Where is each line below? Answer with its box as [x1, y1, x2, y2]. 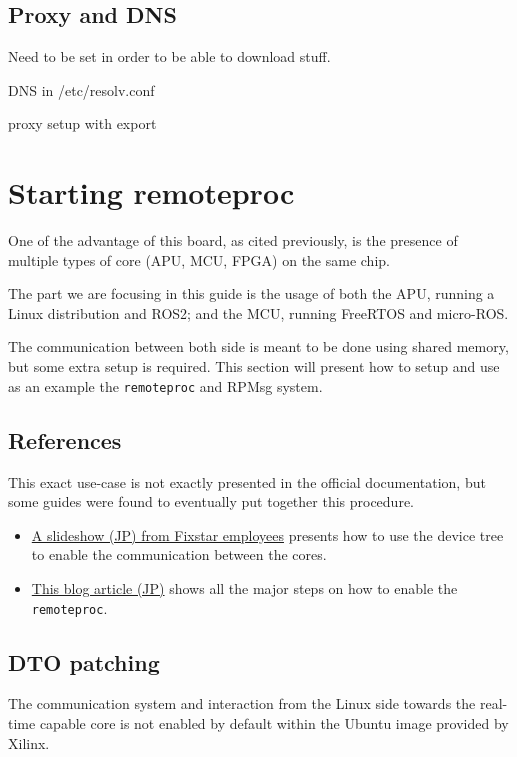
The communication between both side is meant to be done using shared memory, [8, 336, 509, 357]
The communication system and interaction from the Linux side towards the [8, 693, 476, 714]
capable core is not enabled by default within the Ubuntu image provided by [39, 712, 509, 733]
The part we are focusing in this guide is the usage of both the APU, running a [8, 283, 495, 304]
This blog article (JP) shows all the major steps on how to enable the [31, 577, 458, 598]
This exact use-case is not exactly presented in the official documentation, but [8, 471, 486, 492]
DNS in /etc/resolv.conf [8, 79, 155, 100]
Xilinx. [8, 732, 50, 753]
